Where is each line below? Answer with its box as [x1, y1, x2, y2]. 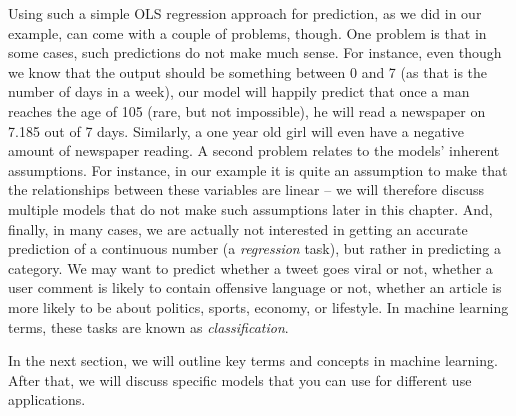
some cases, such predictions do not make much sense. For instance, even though [8, 42, 502, 63]
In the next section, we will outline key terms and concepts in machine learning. [8, 350, 498, 371]
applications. [8, 389, 86, 410]
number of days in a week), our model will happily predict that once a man [8, 81, 470, 102]
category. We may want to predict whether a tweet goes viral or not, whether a [8, 257, 493, 278]
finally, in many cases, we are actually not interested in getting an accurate [8, 218, 468, 239]
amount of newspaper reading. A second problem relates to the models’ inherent [8, 140, 500, 161]
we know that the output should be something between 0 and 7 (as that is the [8, 61, 488, 82]
